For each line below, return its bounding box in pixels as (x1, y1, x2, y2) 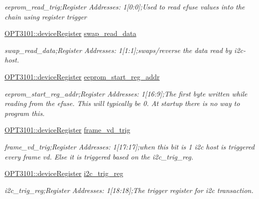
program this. (4, 107, 45, 118)
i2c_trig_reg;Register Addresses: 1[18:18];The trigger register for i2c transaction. (4, 184, 253, 195)
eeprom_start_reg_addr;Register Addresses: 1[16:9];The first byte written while (4, 88, 247, 98)
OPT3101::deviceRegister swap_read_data (4, 28, 136, 38)
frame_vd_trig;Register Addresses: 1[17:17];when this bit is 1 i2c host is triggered (4, 141, 254, 151)
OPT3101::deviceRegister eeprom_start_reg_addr (4, 71, 160, 81)
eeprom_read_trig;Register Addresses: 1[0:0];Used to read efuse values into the (4, 1, 245, 11)
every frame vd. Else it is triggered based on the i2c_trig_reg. (4, 151, 193, 161)
